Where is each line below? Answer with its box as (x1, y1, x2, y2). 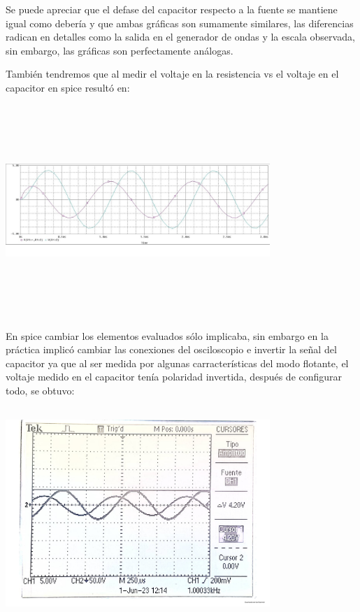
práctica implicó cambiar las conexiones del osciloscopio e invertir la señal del (6, 342, 337, 357)
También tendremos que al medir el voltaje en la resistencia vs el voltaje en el (6, 66, 339, 81)
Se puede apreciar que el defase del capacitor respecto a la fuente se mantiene (6, 2, 338, 16)
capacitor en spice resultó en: (6, 80, 130, 94)
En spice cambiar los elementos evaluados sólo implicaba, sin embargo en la (6, 328, 329, 343)
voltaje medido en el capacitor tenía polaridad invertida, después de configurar (6, 369, 343, 384)
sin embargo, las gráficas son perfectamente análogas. (6, 43, 233, 57)
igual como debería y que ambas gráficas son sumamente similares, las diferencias (6, 15, 354, 30)
